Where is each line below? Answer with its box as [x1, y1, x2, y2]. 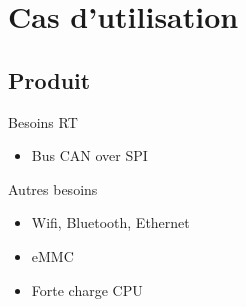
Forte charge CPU [31, 279, 143, 300]
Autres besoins [8, 178, 98, 199]
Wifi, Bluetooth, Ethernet [31, 212, 190, 233]
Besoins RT [8, 111, 78, 132]
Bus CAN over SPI [31, 145, 148, 166]
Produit [8, 64, 91, 95]
